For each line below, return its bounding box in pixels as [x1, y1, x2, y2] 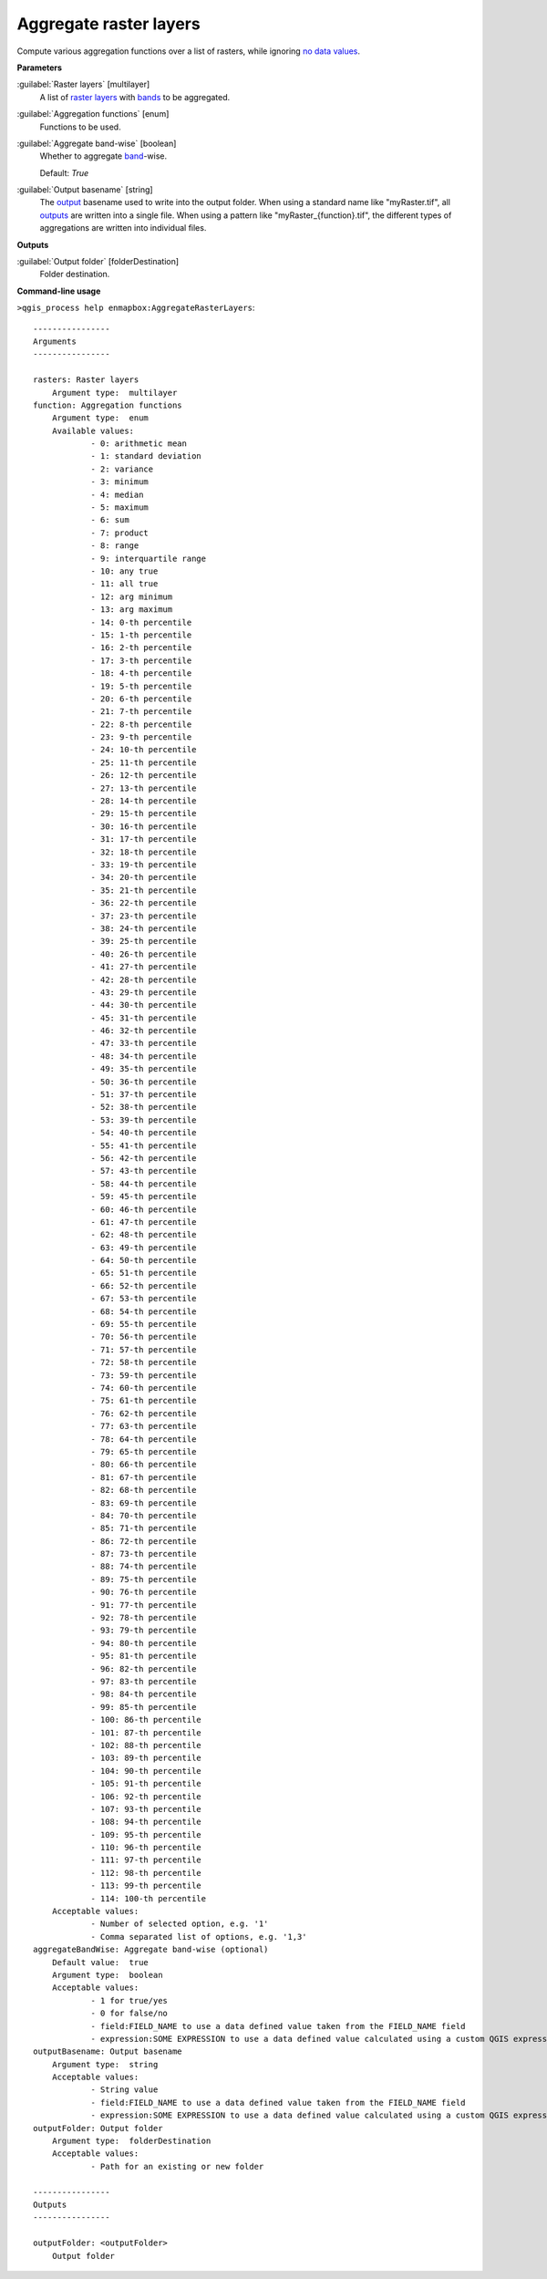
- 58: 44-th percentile [90, 1178, 197, 1189]
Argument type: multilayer [51, 388, 178, 398]
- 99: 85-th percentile [90, 1702, 197, 1712]
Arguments [33, 336, 77, 347]
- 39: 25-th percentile [90, 936, 197, 947]
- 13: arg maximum [90, 605, 173, 615]
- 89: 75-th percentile [90, 1574, 197, 1584]
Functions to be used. [39, 121, 122, 132]
